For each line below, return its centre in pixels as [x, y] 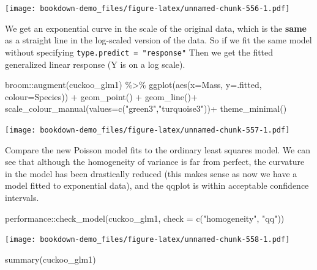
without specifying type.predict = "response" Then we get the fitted [139, 52]
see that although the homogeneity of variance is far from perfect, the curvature [155, 162]
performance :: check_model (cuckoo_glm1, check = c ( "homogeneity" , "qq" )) [145, 218]
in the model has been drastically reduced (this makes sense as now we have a [151, 173]
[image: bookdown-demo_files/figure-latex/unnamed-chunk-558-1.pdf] [147, 240]
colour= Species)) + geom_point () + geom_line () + [101, 96]
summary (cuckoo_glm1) [50, 259]
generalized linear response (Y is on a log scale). [95, 64]
